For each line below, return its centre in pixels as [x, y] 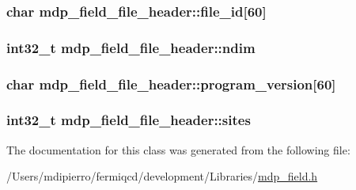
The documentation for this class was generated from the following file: [178, 149]
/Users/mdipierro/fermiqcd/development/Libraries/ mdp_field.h [162, 176]
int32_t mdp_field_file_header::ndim [131, 47]
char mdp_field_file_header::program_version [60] [171, 84]
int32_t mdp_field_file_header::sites [129, 120]
